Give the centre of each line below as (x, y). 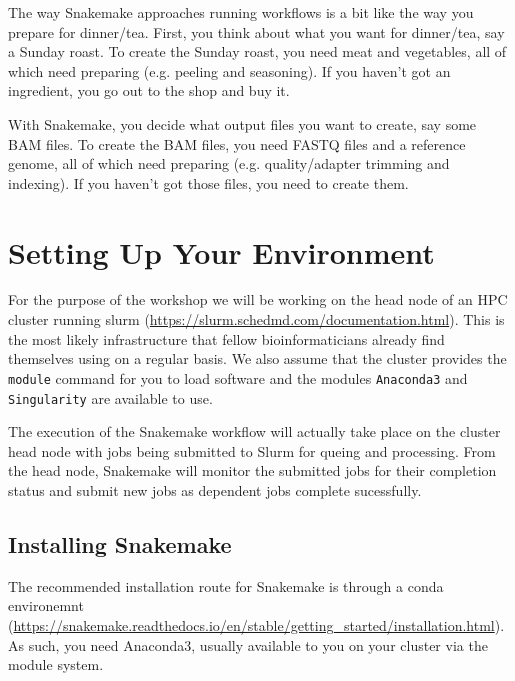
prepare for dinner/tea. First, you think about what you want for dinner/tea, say (256, 31)
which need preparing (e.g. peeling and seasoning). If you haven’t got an (229, 70)
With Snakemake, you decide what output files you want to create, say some (242, 123)
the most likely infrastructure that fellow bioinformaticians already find (226, 338)
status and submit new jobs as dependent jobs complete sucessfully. (215, 489)
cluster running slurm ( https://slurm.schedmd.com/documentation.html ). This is (256, 319)
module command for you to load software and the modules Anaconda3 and (238, 377)
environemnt (46, 605)
